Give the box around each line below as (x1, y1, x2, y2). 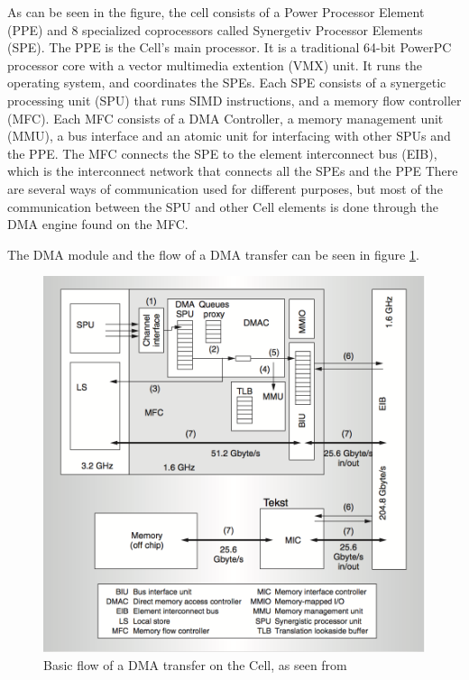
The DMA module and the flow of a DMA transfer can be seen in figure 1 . (7, 244, 419, 263)
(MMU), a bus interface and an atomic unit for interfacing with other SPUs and (7, 126, 451, 145)
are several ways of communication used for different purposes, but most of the (7, 179, 443, 198)
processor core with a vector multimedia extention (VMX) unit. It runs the (7, 55, 423, 74)
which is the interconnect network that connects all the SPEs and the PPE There (7, 161, 458, 180)
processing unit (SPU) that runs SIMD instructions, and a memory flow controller (7, 90, 462, 109)
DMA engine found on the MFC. (7, 215, 189, 234)
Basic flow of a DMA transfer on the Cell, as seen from (43, 655, 347, 674)
